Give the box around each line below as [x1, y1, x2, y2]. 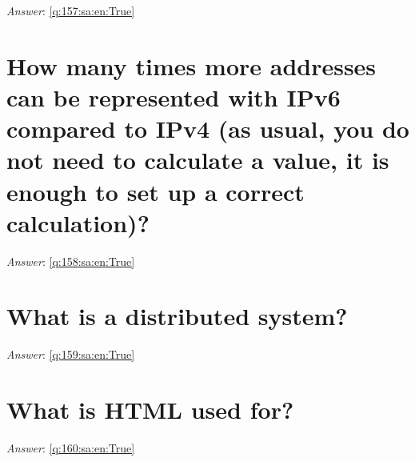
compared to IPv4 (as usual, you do [6, 112, 409, 145]
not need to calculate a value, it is [6, 143, 389, 176]
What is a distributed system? [6, 299, 348, 332]
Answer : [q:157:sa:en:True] [6, 2, 135, 18]
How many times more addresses [6, 49, 377, 82]
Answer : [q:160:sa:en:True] [6, 440, 135, 456]
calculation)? [6, 206, 150, 239]
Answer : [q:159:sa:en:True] [6, 346, 135, 363]
